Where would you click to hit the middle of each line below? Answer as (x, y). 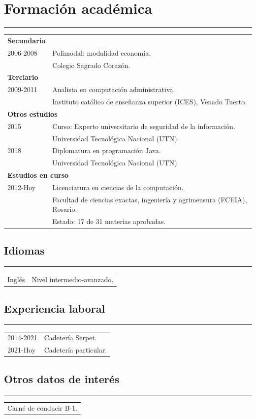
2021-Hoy (22, 350)
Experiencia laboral (55, 308)
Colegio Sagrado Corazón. (91, 65)
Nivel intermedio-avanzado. (73, 279)
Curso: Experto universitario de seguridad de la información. (144, 126)
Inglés (16, 279)
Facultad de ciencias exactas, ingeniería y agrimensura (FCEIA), (150, 199)
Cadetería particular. (76, 350)
